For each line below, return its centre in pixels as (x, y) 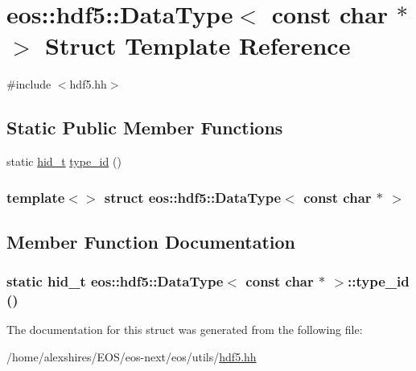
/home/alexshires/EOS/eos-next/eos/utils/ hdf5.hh (132, 357)
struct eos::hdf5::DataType (193, 197)
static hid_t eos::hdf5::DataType (115, 281)
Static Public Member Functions (145, 128)
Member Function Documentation (151, 241)
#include (29, 84)
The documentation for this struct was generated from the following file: (185, 330)
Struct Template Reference (198, 45)
